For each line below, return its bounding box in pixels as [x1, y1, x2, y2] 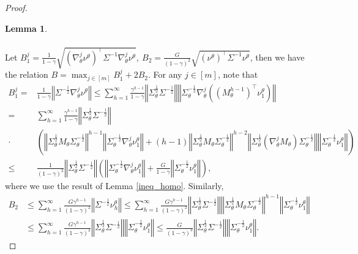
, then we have [250, 50, 305, 63]
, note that [217, 68, 258, 81]
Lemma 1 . [5, 21, 48, 34]
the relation [5, 68, 48, 81]
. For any [147, 68, 182, 81]
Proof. [5, 1, 28, 13]
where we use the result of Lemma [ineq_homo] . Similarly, [5, 179, 224, 192]
